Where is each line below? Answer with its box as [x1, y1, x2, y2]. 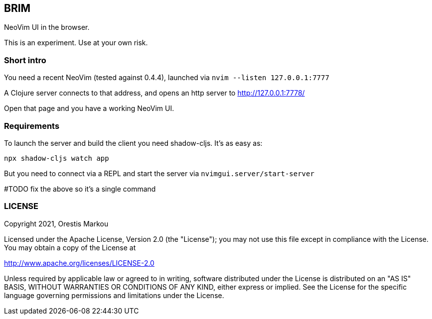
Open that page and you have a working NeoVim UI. [4, 104, 174, 113]
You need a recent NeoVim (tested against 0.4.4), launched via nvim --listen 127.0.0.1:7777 [4, 73, 329, 82]
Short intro [4, 55, 46, 65]
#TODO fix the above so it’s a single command [4, 184, 156, 193]
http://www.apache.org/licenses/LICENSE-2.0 [4, 258, 154, 267]
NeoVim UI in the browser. [4, 23, 90, 32]
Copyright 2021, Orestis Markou [4, 219, 109, 228]
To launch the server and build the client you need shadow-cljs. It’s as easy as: [4, 138, 263, 147]
